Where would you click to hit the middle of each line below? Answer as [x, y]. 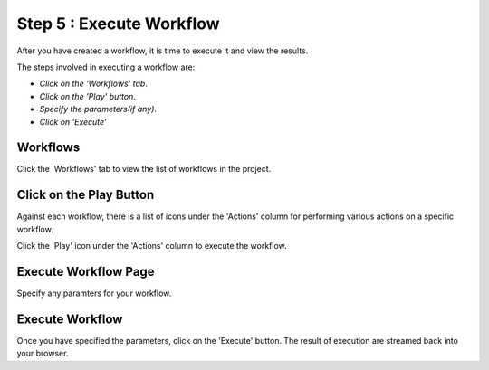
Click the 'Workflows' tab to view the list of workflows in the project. [144, 169]
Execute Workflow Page [86, 271]
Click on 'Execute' [73, 121]
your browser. [43, 354]
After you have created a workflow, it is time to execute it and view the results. [163, 51]
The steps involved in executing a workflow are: [106, 67]
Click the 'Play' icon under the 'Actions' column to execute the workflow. [152, 246]
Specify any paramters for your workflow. [94, 293]
